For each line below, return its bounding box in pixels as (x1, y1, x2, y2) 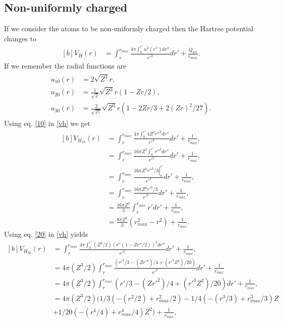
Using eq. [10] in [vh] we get (4, 118, 91, 128)
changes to (4, 33, 37, 43)
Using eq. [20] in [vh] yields (4, 228, 88, 239)
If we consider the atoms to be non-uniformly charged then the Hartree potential (4, 23, 254, 34)
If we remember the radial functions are (4, 60, 126, 71)
